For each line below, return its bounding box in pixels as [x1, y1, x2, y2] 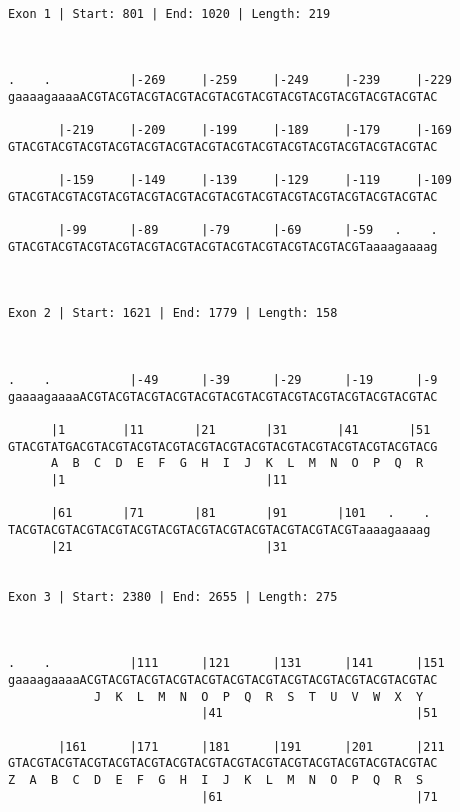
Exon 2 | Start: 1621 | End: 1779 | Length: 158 [8, 306, 338, 321]
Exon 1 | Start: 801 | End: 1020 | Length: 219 [8, 6, 331, 21]
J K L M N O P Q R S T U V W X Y [93, 689, 424, 704]
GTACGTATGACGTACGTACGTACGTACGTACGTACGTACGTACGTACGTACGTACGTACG [8, 439, 438, 454]
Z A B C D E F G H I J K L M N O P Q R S [8, 772, 424, 787]
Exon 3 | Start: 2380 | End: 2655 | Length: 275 [8, 589, 338, 604]
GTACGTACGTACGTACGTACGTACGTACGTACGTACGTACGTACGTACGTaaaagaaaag [8, 239, 438, 254]
